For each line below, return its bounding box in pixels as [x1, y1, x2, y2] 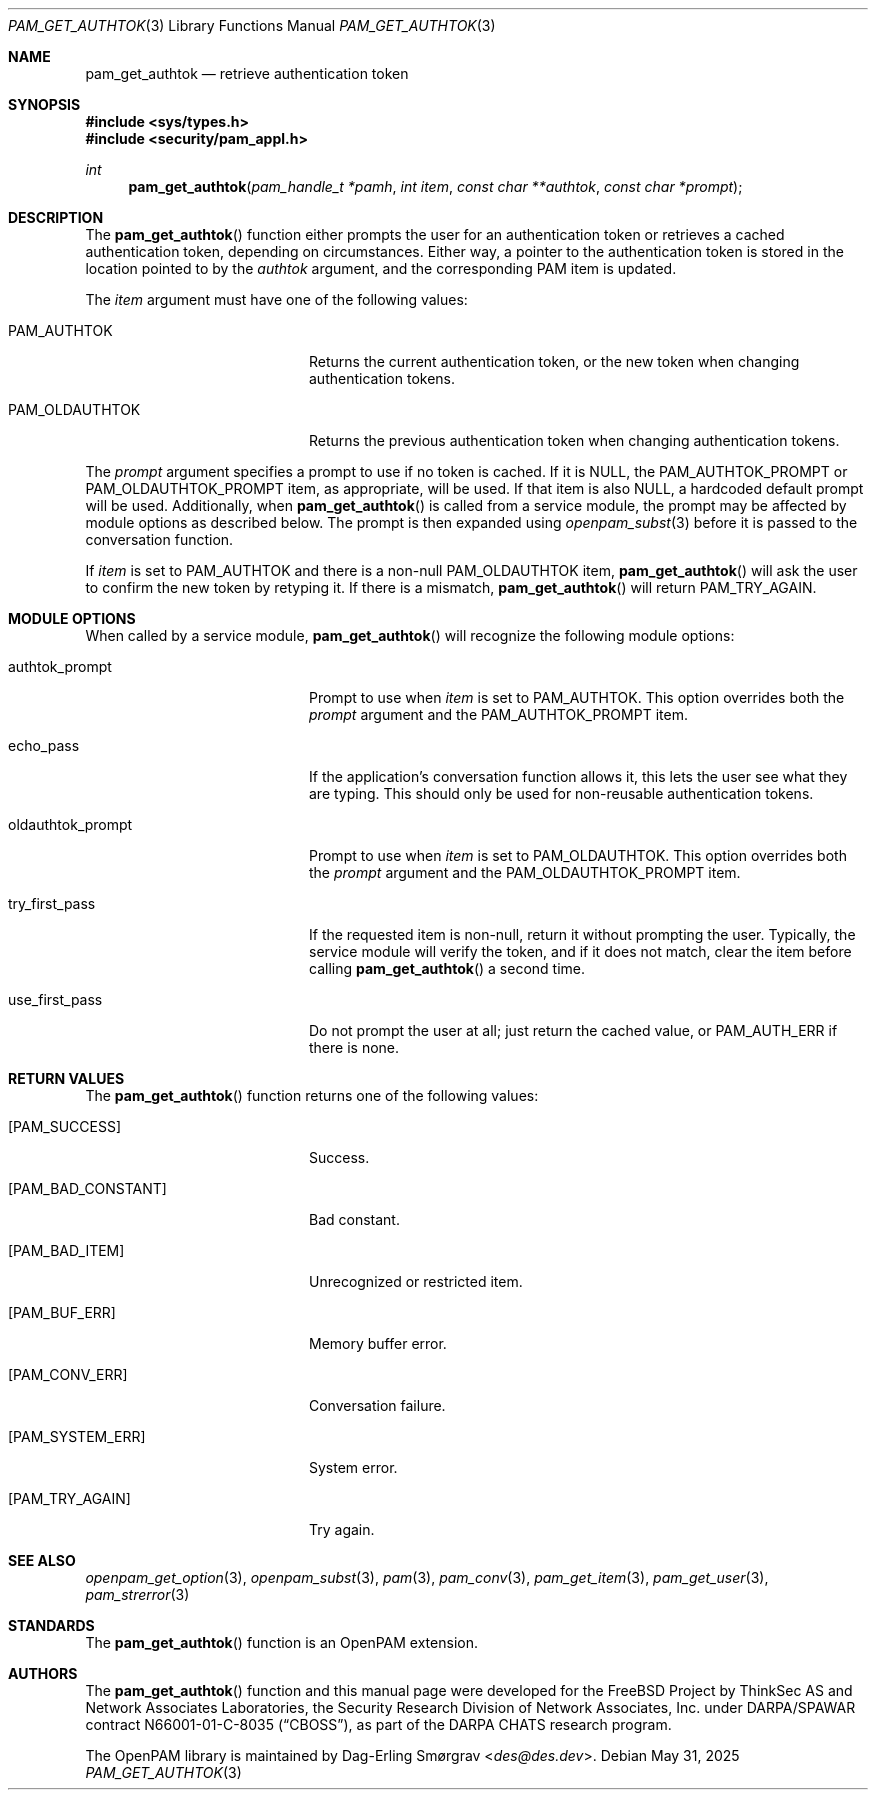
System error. [309, 1459, 398, 1476]
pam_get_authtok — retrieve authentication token [85, 65, 409, 82]
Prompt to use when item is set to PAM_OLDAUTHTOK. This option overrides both [309, 847, 847, 864]
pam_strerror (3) [85, 1586, 190, 1603]
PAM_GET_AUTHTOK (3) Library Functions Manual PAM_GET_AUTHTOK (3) [8, 17, 496, 34]
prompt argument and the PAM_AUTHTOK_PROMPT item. [309, 706, 688, 723]
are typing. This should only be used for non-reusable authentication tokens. [309, 785, 814, 802]
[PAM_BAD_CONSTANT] [8, 1180, 167, 1197]
